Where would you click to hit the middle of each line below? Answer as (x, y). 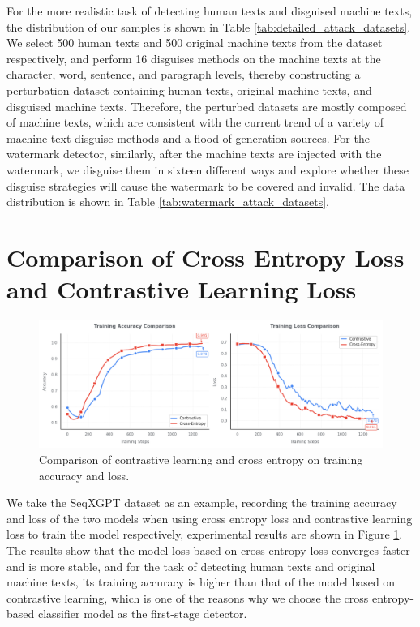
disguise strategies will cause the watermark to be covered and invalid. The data (206, 185)
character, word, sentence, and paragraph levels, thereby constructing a (184, 74)
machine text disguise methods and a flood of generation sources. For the (188, 137)
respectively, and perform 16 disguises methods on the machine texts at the (194, 58)
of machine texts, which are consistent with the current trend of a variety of (195, 122)
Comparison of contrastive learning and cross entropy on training (201, 459)
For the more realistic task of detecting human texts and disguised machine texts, (210, 11)
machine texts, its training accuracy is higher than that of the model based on (201, 582)
